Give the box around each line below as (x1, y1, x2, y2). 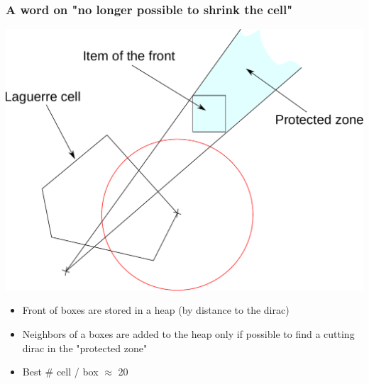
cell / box (56, 364, 99, 379)
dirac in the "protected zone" (22, 340, 148, 355)
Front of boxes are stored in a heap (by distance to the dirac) (22, 303, 290, 317)
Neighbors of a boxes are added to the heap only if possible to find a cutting (22, 327, 355, 341)
